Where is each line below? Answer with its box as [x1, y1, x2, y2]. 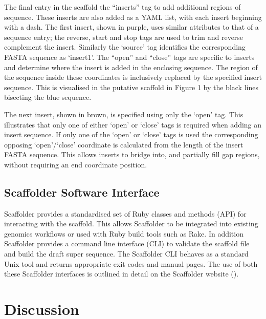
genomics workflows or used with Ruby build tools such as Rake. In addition [4, 228, 243, 239]
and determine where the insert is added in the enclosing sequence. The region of [4, 61, 258, 72]
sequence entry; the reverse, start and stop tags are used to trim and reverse [4, 31, 243, 42]
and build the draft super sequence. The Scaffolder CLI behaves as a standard [4, 248, 249, 259]
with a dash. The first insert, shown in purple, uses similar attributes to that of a [4, 22, 259, 32]
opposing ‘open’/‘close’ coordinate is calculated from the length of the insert [4, 139, 243, 150]
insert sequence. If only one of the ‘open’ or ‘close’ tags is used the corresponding [4, 129, 258, 140]
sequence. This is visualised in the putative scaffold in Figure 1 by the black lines [4, 81, 258, 92]
